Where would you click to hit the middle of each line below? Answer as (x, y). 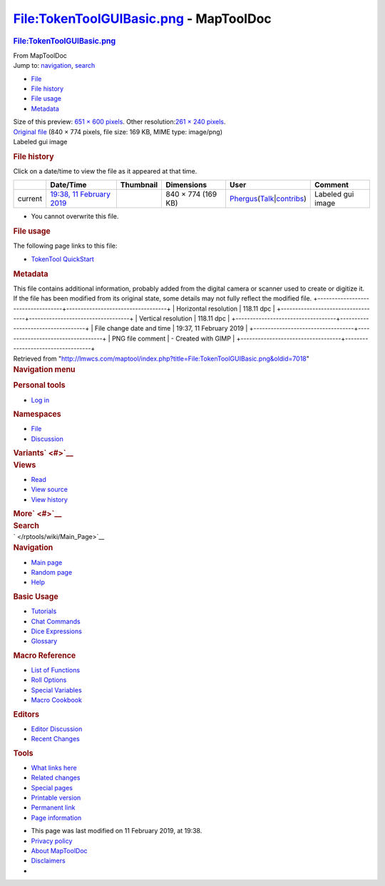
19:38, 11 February (80, 194)
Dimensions (186, 185)
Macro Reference (45, 655)
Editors (26, 714)
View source (49, 490)
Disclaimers (48, 861)
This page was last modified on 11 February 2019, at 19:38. (117, 831)
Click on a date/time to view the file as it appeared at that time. (105, 171)
